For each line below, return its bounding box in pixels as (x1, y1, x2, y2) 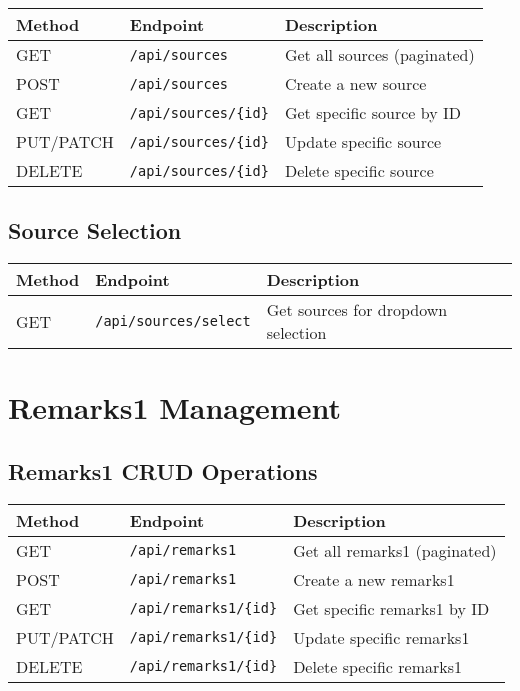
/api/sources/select (95, 313, 251, 330)
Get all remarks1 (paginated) (293, 538, 497, 562)
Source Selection (8, 215, 182, 246)
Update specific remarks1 (293, 625, 470, 649)
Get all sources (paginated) (284, 43, 475, 66)
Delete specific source (284, 159, 434, 182)
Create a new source (284, 72, 427, 95)
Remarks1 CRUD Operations (8, 455, 318, 486)
